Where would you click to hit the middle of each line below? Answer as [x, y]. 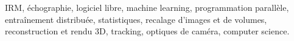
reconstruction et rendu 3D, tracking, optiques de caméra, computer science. [147, 31]
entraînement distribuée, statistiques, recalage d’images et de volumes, [136, 19]
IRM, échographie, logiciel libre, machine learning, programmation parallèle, [147, 7]
